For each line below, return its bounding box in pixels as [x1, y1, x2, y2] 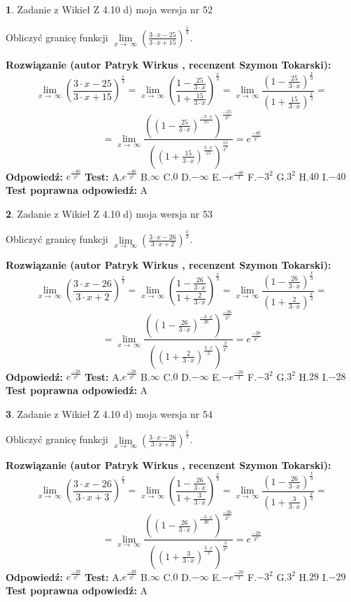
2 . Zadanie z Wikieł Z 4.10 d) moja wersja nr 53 [6, 206, 213, 220]
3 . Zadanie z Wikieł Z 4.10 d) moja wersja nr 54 [6, 406, 213, 421]
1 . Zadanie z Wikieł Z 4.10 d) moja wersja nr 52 [6, 2, 213, 16]
